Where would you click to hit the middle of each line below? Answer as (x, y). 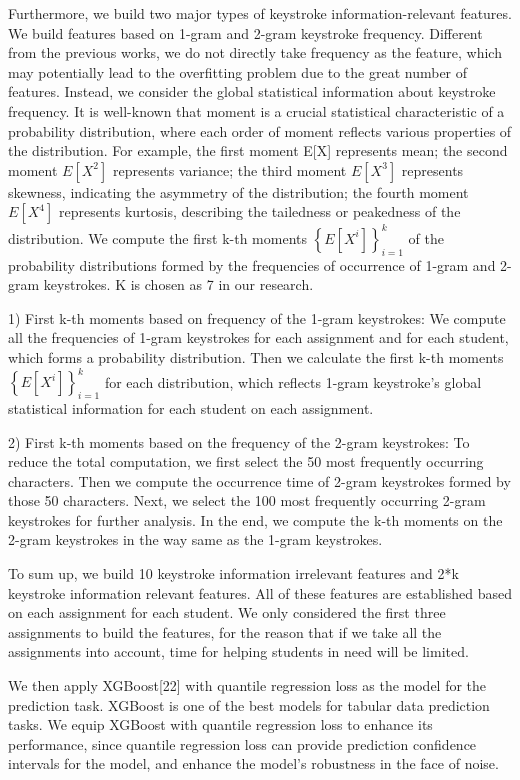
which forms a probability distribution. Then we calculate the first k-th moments (256, 357)
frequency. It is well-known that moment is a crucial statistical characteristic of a (256, 110)
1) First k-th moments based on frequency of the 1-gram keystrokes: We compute (257, 317)
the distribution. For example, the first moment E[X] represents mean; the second (258, 150)
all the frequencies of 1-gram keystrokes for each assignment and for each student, (258, 337)
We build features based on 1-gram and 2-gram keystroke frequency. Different (245, 32)
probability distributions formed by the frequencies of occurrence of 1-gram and (252, 264)
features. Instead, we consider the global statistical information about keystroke (252, 91)
